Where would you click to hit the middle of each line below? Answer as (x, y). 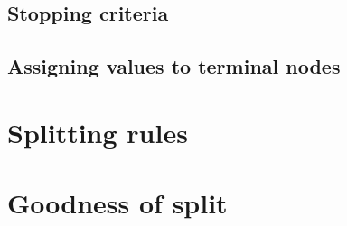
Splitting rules (98, 132)
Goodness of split (117, 203)
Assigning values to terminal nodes (174, 66)
